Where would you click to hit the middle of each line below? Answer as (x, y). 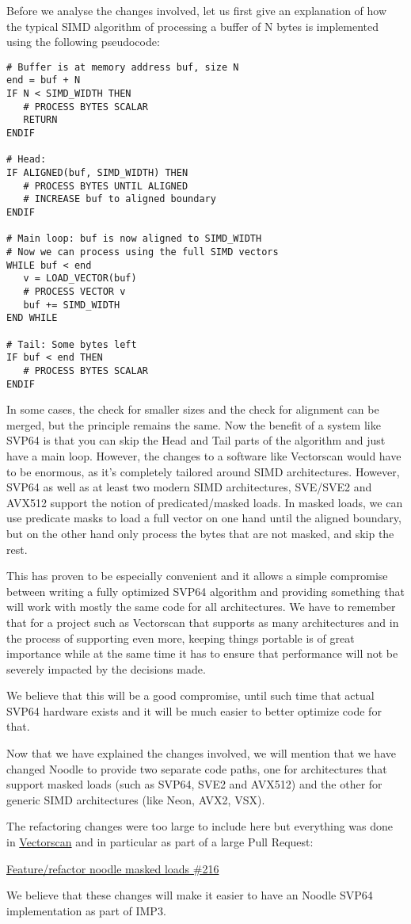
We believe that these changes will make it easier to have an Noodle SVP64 (190, 895)
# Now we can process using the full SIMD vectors (143, 252)
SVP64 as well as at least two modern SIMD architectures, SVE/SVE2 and (189, 487)
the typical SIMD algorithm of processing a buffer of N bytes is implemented (192, 26)
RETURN (40, 120)
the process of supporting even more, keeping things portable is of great (181, 638)
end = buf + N (44, 80)
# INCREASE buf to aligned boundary (120, 199)
